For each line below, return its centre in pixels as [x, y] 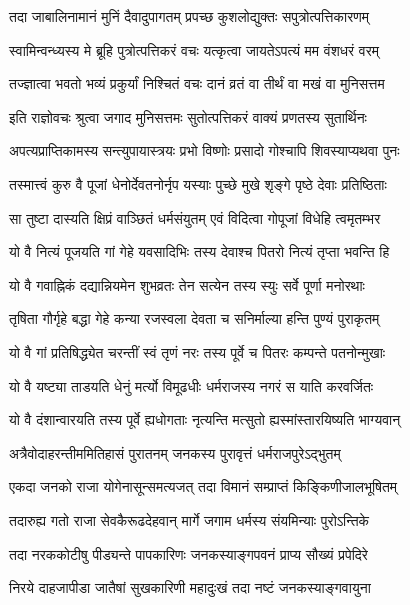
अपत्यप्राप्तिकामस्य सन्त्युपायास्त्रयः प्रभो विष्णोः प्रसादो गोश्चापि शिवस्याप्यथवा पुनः [204, 150]
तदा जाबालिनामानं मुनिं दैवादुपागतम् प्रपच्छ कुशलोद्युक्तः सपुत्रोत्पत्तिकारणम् [189, 16]
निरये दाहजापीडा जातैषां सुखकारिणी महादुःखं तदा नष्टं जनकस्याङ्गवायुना [190, 587]
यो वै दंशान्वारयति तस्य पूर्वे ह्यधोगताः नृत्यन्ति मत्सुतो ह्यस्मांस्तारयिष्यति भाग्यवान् [205, 419]
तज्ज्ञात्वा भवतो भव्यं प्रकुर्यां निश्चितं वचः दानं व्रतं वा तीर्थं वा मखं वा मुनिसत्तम [197, 83]
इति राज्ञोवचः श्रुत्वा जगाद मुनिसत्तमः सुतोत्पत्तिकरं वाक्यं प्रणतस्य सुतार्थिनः [188, 116]
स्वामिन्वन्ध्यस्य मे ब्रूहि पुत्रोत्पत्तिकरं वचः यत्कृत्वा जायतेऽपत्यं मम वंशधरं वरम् [194, 49]
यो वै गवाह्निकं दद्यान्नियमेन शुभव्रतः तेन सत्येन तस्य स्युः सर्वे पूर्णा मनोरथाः [187, 284]
